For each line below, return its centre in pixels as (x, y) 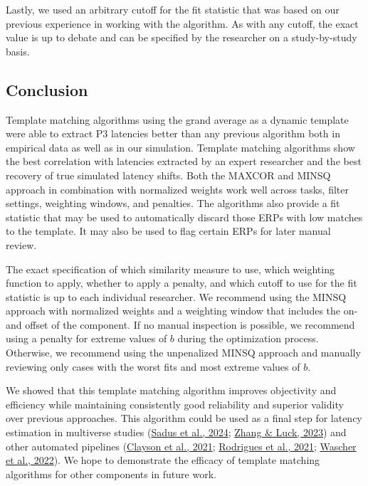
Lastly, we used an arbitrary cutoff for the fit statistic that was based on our (173, 9)
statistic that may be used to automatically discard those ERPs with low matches (184, 217)
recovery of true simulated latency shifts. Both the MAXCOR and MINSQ (168, 175)
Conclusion (47, 89)
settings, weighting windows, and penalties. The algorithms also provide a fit (173, 203)
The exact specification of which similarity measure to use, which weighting (170, 269)
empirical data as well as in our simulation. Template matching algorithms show (180, 147)
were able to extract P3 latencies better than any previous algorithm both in (173, 133)
